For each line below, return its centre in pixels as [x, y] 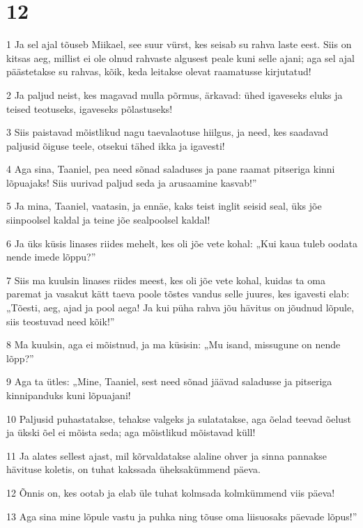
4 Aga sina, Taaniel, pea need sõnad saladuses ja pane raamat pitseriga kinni [171, 169]
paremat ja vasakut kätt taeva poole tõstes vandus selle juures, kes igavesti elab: [178, 294]
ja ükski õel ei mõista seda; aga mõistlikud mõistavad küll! [131, 432]
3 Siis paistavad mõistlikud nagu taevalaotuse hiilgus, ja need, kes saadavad [168, 132]
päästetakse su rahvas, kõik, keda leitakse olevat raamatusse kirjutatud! [159, 71]
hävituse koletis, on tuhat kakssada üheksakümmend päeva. [133, 469]
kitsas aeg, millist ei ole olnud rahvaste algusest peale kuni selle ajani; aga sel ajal [180, 57]
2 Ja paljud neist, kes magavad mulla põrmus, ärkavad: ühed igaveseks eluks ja [175, 94]
